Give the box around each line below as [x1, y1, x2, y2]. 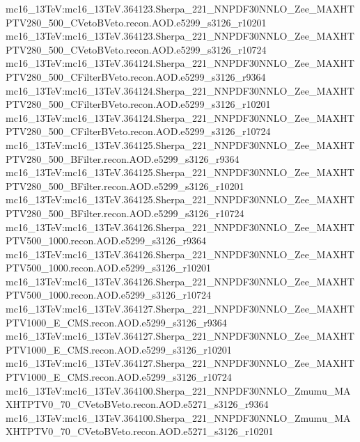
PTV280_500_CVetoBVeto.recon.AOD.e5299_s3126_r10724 [6, 42, 267, 56]
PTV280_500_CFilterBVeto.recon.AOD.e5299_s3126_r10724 [6, 124, 271, 139]
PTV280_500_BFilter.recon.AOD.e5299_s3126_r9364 [6, 151, 240, 166]
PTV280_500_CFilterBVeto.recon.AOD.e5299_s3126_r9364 [6, 69, 266, 84]
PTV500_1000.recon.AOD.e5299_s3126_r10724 [6, 287, 211, 302]
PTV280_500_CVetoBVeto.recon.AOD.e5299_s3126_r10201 [6, 15, 267, 29]
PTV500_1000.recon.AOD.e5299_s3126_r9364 [6, 233, 206, 248]
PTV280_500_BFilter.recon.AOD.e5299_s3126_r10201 [6, 178, 244, 193]
